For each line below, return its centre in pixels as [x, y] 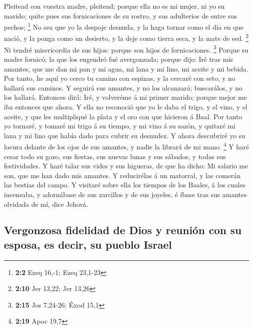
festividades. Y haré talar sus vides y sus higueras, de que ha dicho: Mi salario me [126, 166]
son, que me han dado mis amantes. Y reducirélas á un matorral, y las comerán [122, 175]
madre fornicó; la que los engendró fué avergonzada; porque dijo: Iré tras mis [119, 59]
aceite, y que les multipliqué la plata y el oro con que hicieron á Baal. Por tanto [123, 116]
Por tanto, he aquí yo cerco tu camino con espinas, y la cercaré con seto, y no [120, 78]
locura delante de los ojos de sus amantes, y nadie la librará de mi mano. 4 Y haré [126, 146]
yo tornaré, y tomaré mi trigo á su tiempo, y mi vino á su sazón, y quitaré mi [120, 126]
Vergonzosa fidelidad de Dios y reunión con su [123, 230]
